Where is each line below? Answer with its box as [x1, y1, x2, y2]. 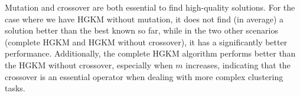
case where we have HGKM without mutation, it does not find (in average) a [5, 12, 284, 25]
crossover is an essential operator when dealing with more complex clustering [5, 70, 283, 82]
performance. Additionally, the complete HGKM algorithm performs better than [5, 47, 296, 59]
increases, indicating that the [185, 58, 291, 71]
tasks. [5, 82, 25, 94]
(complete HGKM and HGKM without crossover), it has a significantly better [5, 35, 288, 48]
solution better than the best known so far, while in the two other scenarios [5, 24, 278, 37]
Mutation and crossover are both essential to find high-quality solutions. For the [5, 1, 295, 13]
